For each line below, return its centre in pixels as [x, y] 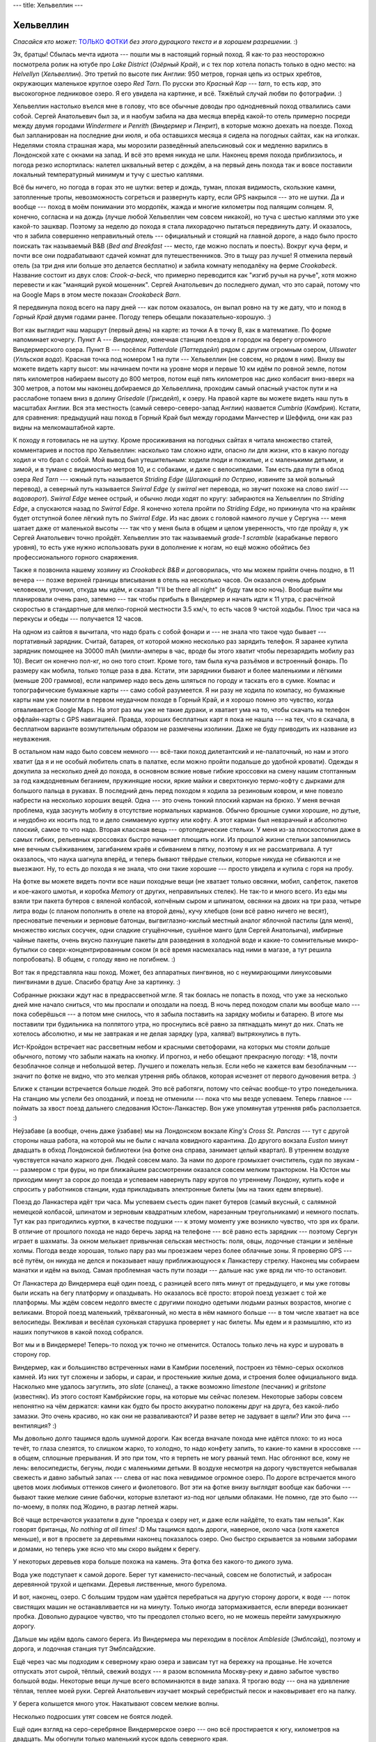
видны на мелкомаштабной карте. [64, 427]
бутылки [25, 950]
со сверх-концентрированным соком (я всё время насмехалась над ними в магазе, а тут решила [186, 950]
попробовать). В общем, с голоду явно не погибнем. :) [94, 959]
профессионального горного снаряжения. [76, 557]
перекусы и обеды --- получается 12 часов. [78, 619]
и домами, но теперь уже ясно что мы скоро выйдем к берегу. [107, 1549]
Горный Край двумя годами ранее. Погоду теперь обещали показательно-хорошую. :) [142, 317]
